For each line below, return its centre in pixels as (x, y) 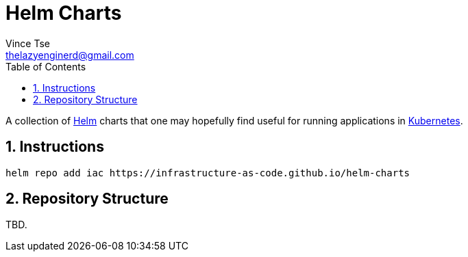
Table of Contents (46, 66)
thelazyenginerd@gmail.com (70, 55)
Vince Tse (28, 43)
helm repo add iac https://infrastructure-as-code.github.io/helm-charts (208, 173)
